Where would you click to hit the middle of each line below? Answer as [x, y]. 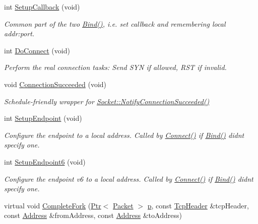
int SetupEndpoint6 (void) [45, 161]
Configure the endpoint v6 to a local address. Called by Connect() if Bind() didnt [129, 178]
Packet [123, 205]
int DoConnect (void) [37, 50]
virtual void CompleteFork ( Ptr [53, 205]
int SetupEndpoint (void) [43, 118]
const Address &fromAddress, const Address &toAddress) [93, 215]
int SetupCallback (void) [42, 7]
